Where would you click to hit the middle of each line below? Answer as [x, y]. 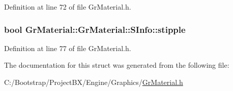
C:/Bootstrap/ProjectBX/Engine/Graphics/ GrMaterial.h [94, 82]
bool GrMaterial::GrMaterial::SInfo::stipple [95, 29]
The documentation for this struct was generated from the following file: [117, 65]
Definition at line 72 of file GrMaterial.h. [68, 7]
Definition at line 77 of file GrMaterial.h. [68, 48]
